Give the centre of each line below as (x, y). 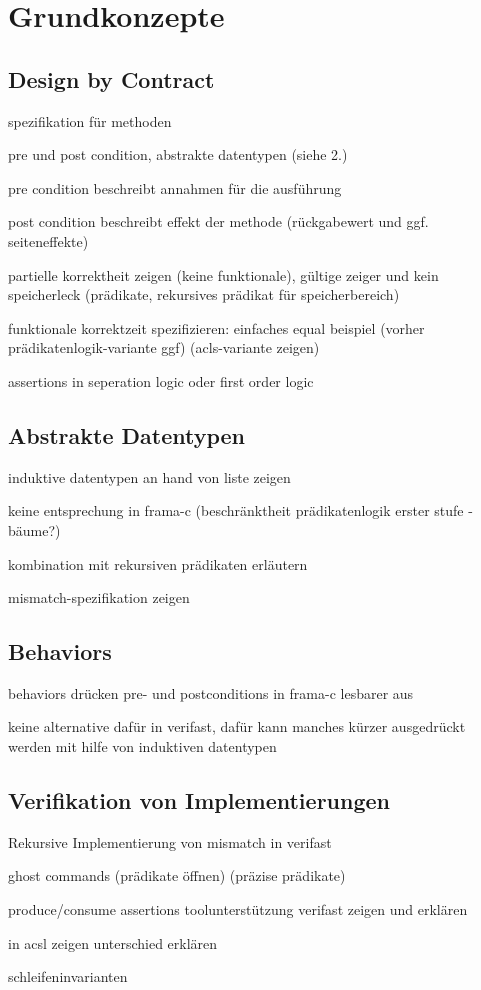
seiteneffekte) (48, 240)
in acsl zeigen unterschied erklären (113, 942)
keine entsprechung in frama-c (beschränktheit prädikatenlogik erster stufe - (240, 510)
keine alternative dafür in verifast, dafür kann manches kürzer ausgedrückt (237, 726)
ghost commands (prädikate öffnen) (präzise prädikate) (177, 875)
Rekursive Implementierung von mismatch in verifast (170, 841)
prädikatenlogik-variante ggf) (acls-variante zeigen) (164, 347)
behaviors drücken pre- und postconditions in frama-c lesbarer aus (211, 692)
